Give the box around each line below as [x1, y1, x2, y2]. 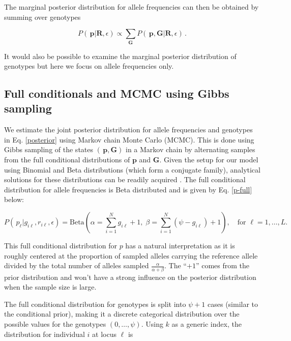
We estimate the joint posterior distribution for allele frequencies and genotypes [4, 124, 253, 135]
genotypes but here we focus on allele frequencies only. [4, 61, 174, 71]
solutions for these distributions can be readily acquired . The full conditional [4, 174, 246, 185]
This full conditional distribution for [4, 240, 117, 251]
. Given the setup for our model [159, 154, 258, 165]
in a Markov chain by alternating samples [125, 144, 255, 155]
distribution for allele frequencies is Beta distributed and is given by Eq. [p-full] [4, 184, 252, 194]
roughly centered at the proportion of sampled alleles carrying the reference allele [4, 250, 258, 261]
